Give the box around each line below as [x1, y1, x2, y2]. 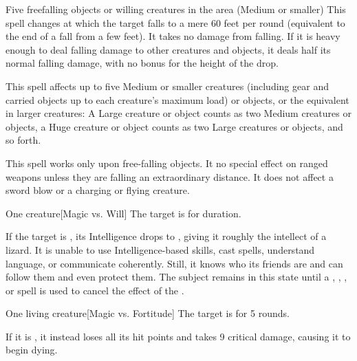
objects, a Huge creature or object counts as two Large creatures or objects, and [6, 119, 343, 133]
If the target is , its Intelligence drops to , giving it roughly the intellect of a [6, 229, 327, 243]
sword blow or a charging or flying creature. [6, 183, 190, 197]
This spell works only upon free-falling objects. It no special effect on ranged [6, 155, 328, 170]
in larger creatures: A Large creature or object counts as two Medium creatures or [6, 106, 351, 120]
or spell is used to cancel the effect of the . [6, 283, 184, 297]
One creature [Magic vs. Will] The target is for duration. [6, 206, 241, 220]
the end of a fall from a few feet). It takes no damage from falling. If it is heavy [6, 29, 340, 43]
